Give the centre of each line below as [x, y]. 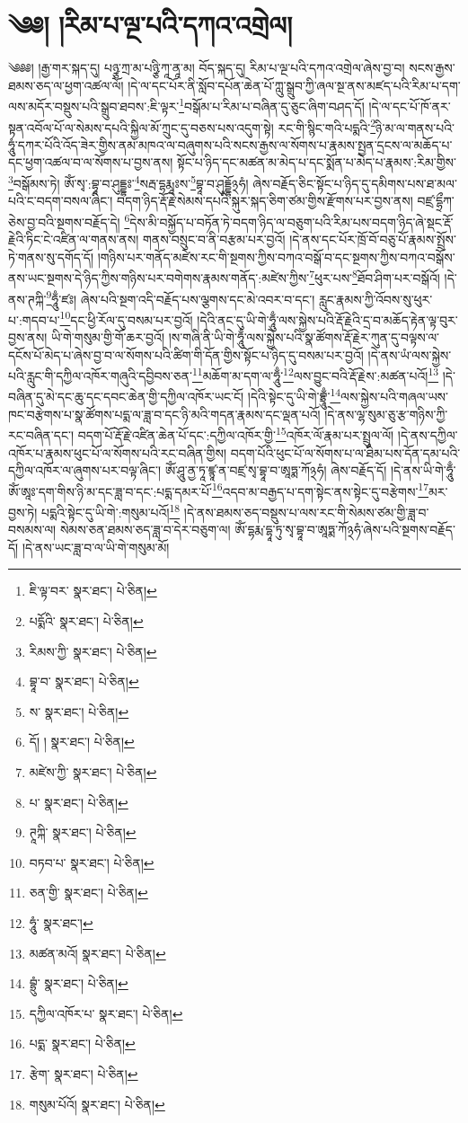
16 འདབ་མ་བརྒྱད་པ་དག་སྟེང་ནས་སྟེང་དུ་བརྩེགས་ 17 [320, 490]
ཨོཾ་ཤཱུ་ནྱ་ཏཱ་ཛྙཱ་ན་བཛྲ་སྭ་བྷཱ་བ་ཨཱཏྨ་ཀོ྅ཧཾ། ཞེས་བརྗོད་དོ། [276, 470]
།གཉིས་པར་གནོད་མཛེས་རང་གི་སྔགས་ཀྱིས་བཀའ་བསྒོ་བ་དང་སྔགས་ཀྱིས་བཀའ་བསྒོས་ [276, 256]
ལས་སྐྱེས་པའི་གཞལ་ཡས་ [394, 397]
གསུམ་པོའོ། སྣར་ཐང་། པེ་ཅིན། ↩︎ [97, 1104]
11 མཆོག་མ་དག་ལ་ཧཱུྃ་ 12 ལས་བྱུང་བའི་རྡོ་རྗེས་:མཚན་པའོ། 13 [315, 374]
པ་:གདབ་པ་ [34, 319]
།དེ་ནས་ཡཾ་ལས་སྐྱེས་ [410, 354]
